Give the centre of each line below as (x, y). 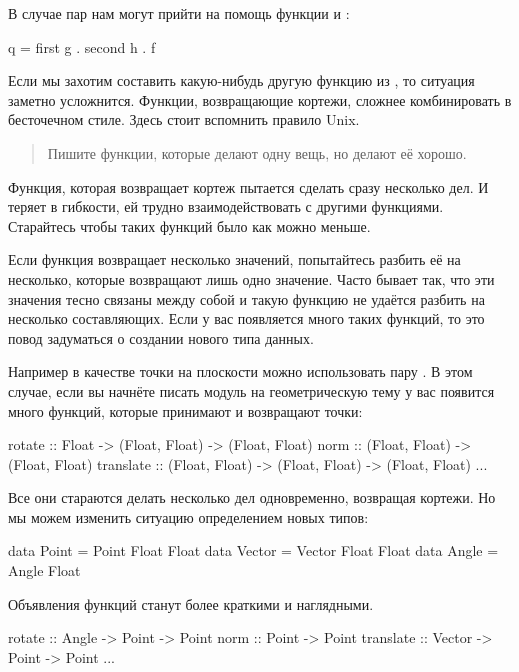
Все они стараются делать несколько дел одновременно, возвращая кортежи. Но (252, 497)
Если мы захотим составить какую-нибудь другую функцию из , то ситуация (241, 80)
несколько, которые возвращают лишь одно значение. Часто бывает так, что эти (251, 278)
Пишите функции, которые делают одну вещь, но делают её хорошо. (257, 152)
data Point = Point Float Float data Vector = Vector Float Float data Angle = (253, 550)
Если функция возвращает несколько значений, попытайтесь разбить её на (234, 259)
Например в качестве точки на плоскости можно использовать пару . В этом (240, 371)
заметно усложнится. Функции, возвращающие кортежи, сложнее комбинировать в (260, 99)
